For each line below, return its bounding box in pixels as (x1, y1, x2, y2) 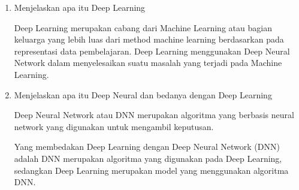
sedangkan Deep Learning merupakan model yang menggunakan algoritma (14, 164, 289, 176)
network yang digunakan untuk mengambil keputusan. (14, 120, 214, 132)
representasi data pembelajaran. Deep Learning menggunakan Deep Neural (14, 44, 290, 57)
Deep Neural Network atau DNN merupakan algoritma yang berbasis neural (14, 108, 294, 121)
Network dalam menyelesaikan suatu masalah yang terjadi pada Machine (14, 56, 282, 69)
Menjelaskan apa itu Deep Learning (14, 1, 146, 13)
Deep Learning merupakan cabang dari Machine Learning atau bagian (14, 21, 272, 34)
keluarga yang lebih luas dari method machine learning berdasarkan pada (14, 33, 284, 46)
